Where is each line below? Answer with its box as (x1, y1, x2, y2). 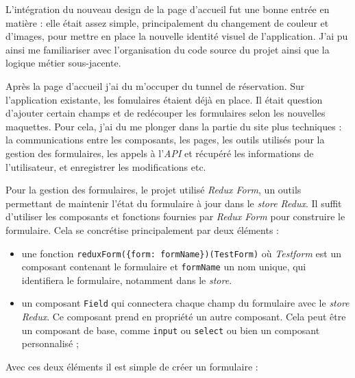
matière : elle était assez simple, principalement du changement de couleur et (5, 15, 329, 29)
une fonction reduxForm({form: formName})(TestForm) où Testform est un (21, 246, 341, 260)
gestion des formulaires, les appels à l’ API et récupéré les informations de (5, 145, 314, 160)
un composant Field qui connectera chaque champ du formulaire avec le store (21, 296, 350, 310)
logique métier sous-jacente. (5, 56, 121, 70)
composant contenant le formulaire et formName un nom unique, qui (21, 259, 306, 274)
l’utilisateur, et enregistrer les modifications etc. (5, 159, 206, 174)
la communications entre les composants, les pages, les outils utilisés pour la (5, 132, 325, 147)
